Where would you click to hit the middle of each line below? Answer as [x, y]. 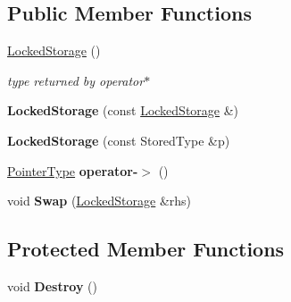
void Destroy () [52, 285]
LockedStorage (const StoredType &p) [119, 140]
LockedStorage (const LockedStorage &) [123, 110]
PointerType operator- [73, 170]
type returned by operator [76, 80]
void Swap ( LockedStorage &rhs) [100, 201]
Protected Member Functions [146, 249]
